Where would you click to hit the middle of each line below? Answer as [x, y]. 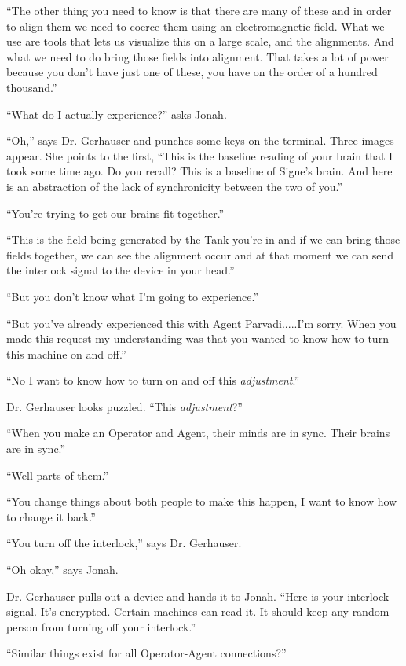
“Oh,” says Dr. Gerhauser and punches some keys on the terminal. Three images [200, 140]
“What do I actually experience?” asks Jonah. [117, 114]
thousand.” [32, 87]
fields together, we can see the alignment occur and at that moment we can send [200, 254]
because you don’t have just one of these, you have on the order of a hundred [192, 72]
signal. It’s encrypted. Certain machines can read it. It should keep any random [198, 611]
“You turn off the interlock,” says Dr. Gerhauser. [124, 543]
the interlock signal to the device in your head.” [121, 270]
